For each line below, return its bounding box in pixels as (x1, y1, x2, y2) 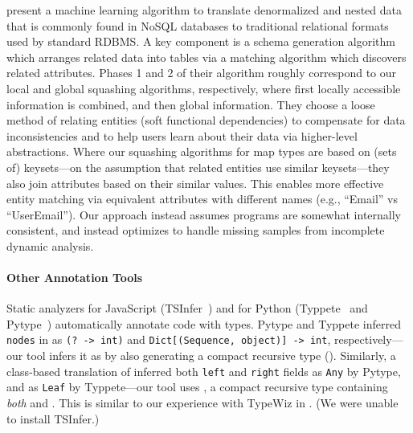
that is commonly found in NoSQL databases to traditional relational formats (6, 17, 389, 34)
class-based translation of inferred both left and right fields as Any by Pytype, (6, 362, 401, 379)
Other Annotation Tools (6, 269, 143, 286)
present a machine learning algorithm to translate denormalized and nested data (6, 2, 402, 18)
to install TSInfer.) (6, 410, 100, 427)
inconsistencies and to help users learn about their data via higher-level (6, 127, 358, 144)
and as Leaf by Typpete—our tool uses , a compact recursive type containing (6, 378, 388, 395)
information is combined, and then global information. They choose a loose (6, 96, 375, 112)
